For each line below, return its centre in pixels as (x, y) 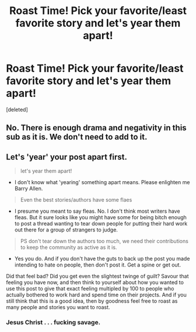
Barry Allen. (29, 189)
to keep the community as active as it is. (69, 247)
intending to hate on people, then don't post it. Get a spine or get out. (98, 265)
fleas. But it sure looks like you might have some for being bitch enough (100, 217)
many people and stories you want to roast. (58, 307)
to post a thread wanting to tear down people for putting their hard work (101, 224)
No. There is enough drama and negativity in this (96, 128)
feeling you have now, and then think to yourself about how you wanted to (95, 282)
